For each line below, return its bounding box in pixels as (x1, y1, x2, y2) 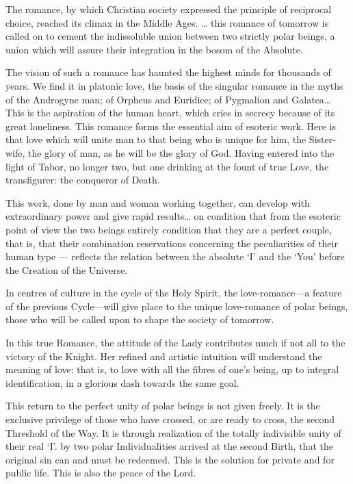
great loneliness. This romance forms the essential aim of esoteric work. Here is (5, 118, 336, 133)
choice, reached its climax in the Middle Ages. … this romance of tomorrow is (5, 15, 329, 29)
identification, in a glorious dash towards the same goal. (5, 375, 239, 390)
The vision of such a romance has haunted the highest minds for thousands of (5, 65, 331, 79)
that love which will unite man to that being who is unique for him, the (5, 132, 306, 147)
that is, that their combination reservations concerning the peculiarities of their (5, 235, 338, 250)
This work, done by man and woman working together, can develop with (5, 195, 310, 209)
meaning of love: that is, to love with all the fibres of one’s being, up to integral (5, 362, 339, 377)
